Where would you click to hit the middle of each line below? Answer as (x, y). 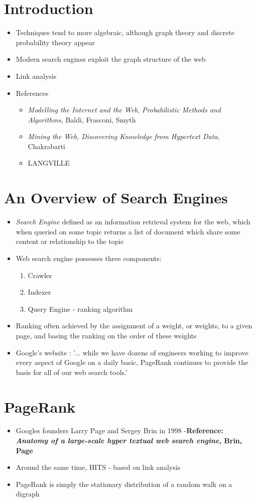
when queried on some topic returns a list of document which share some (128, 231)
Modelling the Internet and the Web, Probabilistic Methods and (124, 110)
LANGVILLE (49, 163)
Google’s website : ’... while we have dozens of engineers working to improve (132, 352)
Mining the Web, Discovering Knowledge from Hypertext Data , (124, 136)
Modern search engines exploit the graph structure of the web (111, 59)
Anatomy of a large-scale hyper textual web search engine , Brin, (129, 441)
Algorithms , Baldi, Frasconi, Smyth (82, 119)
